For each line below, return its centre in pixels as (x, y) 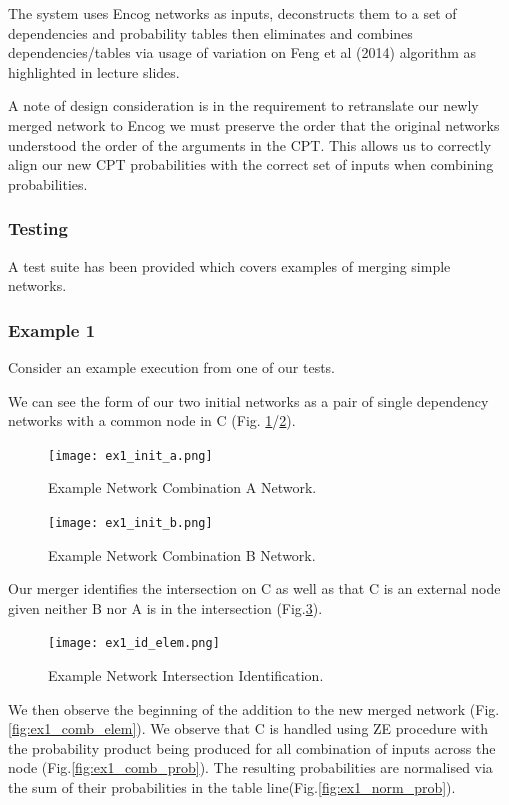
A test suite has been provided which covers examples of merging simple (229, 265)
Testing (38, 228)
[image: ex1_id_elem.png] (134, 643)
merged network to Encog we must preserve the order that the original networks (254, 124)
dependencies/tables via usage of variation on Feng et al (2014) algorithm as (242, 52)
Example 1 (52, 329)
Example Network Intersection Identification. (186, 675)
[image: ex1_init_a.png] (130, 455)
